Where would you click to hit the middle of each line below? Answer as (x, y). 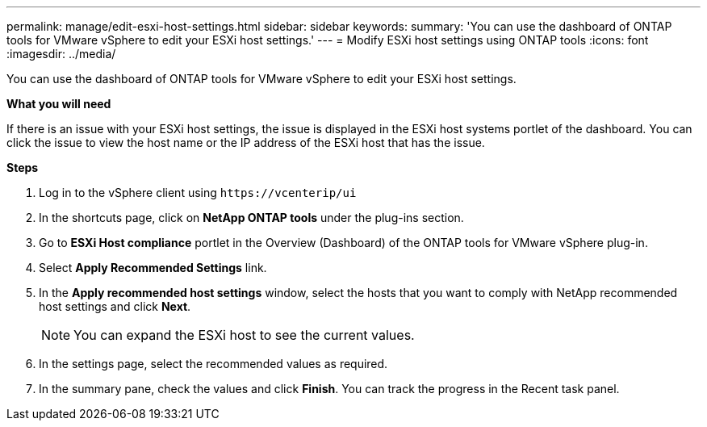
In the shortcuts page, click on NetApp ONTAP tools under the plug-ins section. (251, 218)
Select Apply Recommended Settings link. (153, 268)
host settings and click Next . (115, 306)
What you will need (59, 104)
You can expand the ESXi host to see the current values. (244, 335)
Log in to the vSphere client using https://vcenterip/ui (198, 193)
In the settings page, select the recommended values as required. (213, 364)
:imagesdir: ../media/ (61, 54)
